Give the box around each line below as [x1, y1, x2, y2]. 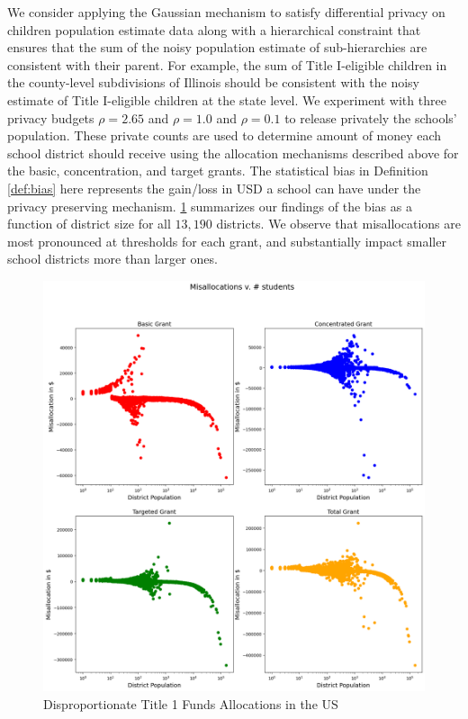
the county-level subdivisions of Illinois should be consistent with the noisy [7, 73, 419, 92]
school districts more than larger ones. [7, 249, 218, 268]
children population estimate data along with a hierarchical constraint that [7, 20, 421, 39]
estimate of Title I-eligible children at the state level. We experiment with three [7, 90, 446, 109]
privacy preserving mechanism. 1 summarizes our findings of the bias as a [7, 196, 412, 215]
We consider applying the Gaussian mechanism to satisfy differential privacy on [7, 3, 445, 21]
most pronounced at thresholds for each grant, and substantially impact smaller [7, 231, 446, 250]
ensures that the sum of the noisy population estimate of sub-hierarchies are [7, 38, 427, 57]
